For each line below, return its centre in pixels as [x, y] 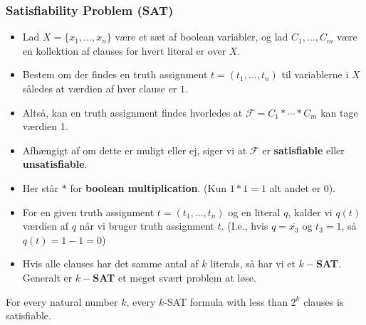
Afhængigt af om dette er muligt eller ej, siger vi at [135, 150]
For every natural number [62, 301]
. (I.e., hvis [245, 226]
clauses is [324, 301]
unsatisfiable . [55, 164]
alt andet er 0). [303, 187]
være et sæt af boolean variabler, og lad [202, 37]
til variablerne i [315, 74]
